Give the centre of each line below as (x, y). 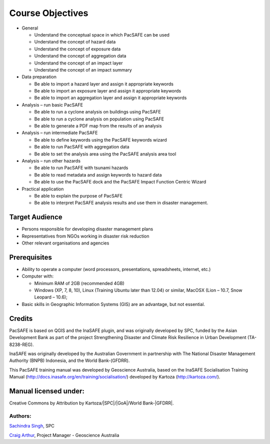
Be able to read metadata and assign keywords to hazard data (98, 174)
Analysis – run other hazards (51, 160)
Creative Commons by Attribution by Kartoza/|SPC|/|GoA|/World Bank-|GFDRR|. (91, 403)
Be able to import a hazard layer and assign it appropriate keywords (104, 84)
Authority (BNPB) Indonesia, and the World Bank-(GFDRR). (69, 360)
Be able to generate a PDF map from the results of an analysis (98, 126)
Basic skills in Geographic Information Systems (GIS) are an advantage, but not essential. (113, 304)
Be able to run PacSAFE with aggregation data (82, 147)
